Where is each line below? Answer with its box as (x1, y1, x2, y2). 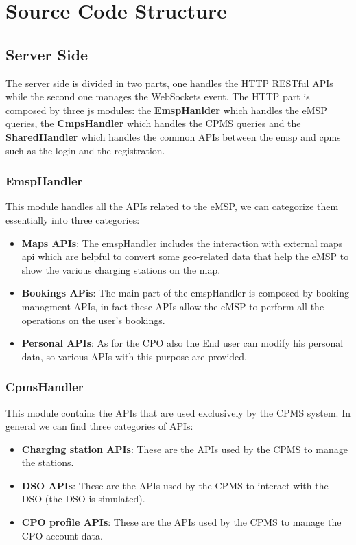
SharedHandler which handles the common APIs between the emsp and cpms (5, 129, 341, 143)
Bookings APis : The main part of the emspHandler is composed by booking (21, 286, 350, 300)
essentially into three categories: (5, 212, 140, 227)
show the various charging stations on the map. (21, 262, 221, 277)
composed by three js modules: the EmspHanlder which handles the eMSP (5, 102, 327, 117)
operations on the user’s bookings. (21, 312, 165, 327)
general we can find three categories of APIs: (5, 419, 193, 433)
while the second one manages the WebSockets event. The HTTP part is (5, 89, 310, 104)
